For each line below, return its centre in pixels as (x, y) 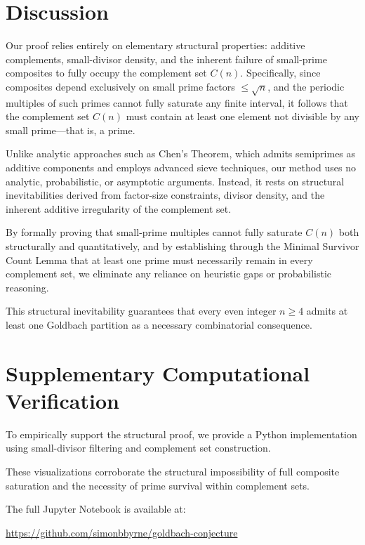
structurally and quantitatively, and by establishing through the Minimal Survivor (182, 246)
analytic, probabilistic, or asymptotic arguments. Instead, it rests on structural (175, 181)
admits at (327, 311)
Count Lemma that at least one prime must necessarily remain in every (159, 260)
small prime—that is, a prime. (71, 130)
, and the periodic (306, 86)
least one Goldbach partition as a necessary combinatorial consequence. (159, 324)
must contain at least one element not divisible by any (243, 116)
